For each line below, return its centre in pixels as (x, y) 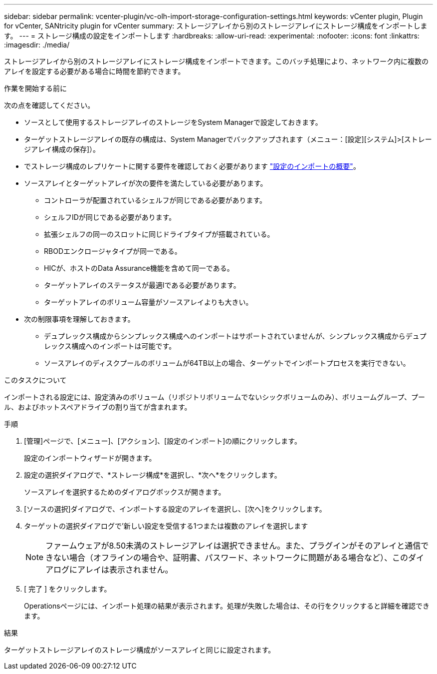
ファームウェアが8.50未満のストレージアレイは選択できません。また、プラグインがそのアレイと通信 (233, 546)
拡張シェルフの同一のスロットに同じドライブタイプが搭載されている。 (159, 234)
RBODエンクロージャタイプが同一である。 (113, 251)
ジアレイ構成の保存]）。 (62, 149)
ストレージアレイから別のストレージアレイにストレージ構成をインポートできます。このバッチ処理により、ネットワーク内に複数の (216, 61)
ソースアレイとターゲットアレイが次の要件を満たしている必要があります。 (146, 183)
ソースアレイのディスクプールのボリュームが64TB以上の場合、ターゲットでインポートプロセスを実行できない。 (227, 363)
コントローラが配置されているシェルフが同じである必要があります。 (155, 200)
